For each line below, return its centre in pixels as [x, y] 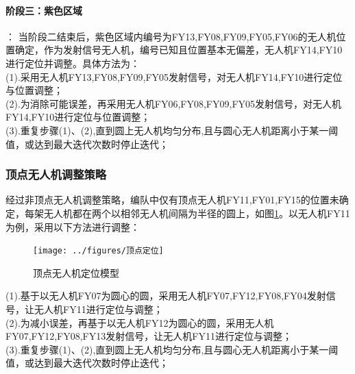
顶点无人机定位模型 [76, 272]
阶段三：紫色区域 [44, 10]
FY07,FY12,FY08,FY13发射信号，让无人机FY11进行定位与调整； [149, 336]
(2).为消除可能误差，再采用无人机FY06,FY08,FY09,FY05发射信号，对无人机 [174, 103]
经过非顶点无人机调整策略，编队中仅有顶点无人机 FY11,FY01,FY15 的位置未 [172, 200]
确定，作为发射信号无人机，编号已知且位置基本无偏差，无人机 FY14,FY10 [179, 50]
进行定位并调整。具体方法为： [73, 63]
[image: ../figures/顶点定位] [98, 251]
